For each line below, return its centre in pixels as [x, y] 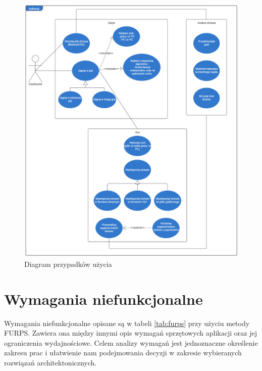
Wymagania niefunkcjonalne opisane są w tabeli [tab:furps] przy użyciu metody [127, 323]
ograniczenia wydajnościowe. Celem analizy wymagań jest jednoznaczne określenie [131, 342]
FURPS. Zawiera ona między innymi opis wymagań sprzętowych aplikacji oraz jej [130, 333]
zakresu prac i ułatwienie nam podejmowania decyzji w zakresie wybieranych [123, 353]
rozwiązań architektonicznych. [50, 362]
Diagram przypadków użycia [68, 264]
